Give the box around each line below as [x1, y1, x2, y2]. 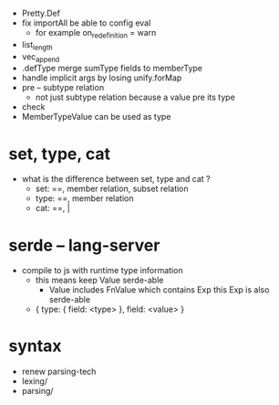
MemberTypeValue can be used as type [21, 112, 171, 123]
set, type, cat [8, 144, 111, 164]
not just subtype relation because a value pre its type [35, 91, 236, 103]
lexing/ [21, 376, 47, 387]
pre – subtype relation [21, 82, 105, 93]
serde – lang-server [8, 235, 160, 255]
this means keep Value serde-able [35, 274, 164, 286]
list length [21, 38, 53, 52]
